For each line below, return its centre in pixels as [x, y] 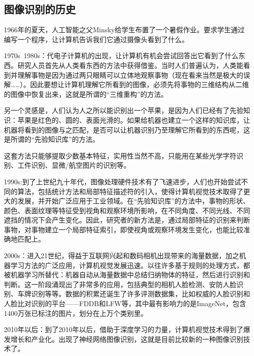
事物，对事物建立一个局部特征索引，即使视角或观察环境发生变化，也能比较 [124, 229]
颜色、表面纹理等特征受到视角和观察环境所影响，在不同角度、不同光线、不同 [127, 210]
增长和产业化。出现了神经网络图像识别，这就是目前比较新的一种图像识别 [127, 339]
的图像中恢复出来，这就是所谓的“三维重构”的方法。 [86, 94]
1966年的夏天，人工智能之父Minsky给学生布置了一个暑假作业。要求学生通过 [124, 30]
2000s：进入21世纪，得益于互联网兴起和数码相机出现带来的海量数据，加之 [122, 256]
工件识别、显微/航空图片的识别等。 [74, 165]
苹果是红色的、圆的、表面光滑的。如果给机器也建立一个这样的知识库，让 [134, 120]
